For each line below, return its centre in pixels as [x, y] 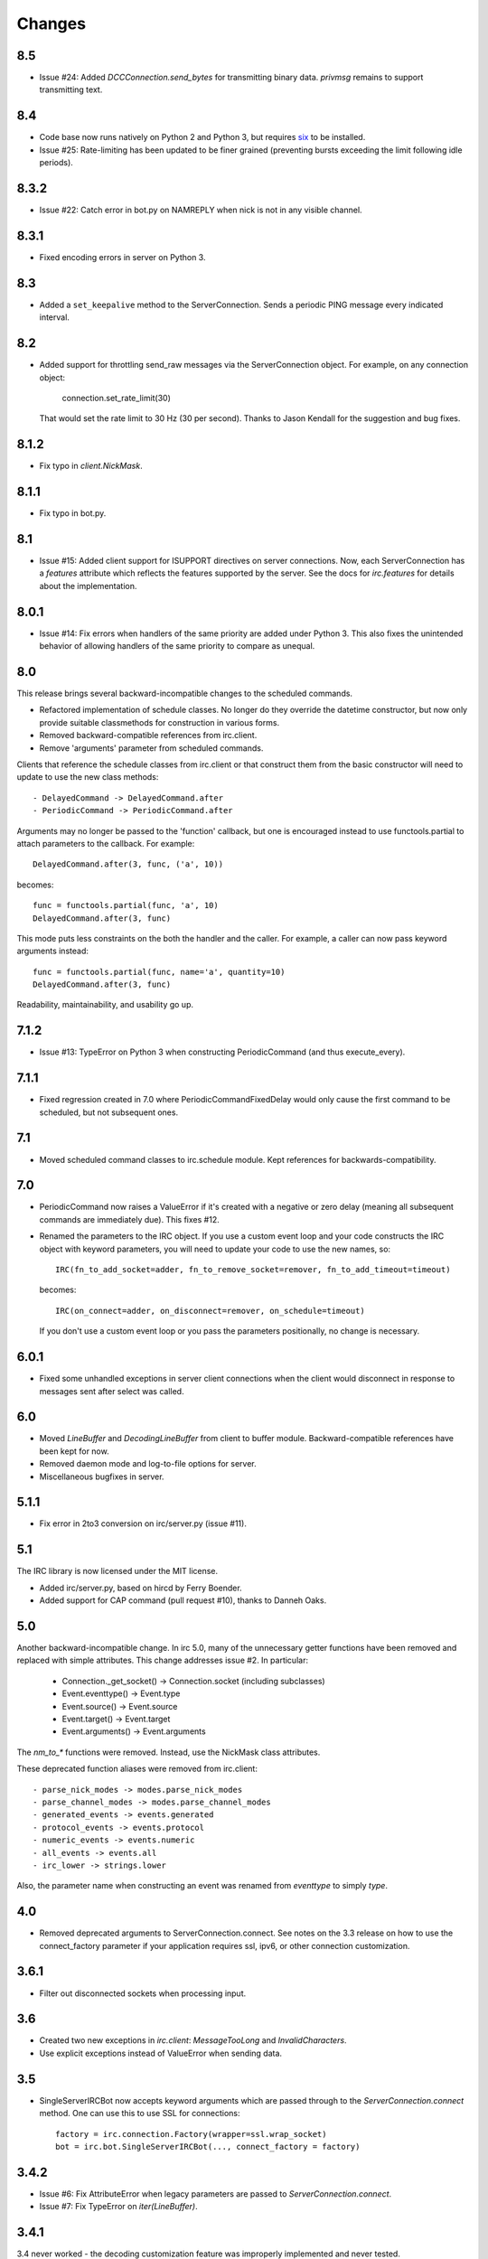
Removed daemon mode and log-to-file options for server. [148, 1464]
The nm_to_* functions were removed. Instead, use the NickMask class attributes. [169, 1752]
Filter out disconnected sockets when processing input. [143, 1993]
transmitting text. [71, 89]
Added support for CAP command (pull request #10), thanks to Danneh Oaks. [183, 1600]
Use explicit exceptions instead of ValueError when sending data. [161, 2053]
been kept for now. [74, 1451]
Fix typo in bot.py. [73, 513]
